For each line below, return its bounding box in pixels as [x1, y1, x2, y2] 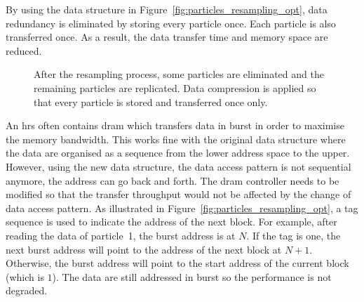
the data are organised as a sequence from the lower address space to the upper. [6, 145, 350, 160]
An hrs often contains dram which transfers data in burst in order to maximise [6, 118, 344, 133]
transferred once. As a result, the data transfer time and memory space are [6, 29, 328, 44]
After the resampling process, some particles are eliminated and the [34, 67, 324, 81]
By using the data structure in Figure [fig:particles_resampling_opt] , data [6, 2, 328, 16]
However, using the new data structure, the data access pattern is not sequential [6, 159, 351, 173]
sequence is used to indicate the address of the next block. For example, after [6, 214, 337, 229]
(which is [6, 269, 44, 284]
